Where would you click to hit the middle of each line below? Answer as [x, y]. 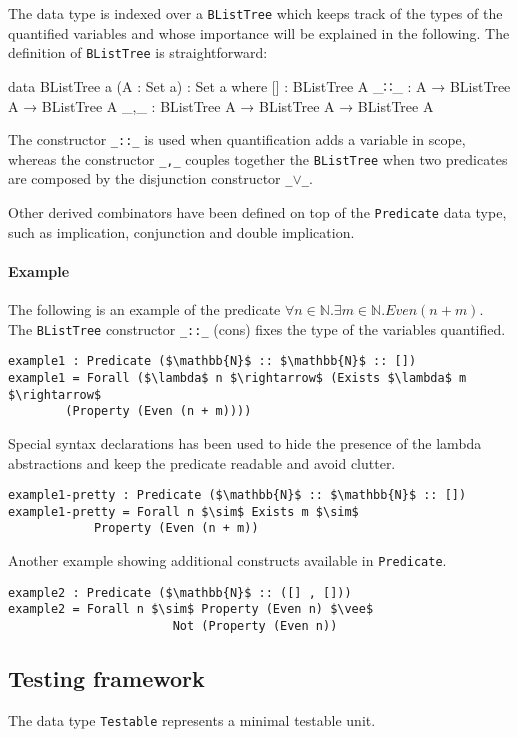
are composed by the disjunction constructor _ [150, 178]
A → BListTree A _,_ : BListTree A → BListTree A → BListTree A [221, 105]
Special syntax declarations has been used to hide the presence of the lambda [245, 442]
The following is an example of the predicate [144, 309]
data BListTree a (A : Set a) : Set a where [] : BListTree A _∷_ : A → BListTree [259, 85]
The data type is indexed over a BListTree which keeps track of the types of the [255, 13]
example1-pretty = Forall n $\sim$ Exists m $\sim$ [183, 511]
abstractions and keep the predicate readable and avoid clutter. [202, 462]
